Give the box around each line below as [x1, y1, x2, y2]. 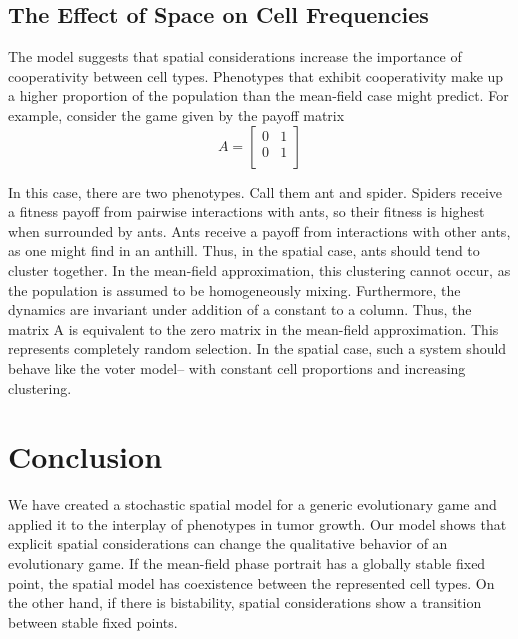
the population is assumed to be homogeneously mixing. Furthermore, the [8, 279, 461, 300]
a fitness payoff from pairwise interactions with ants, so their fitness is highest [8, 201, 485, 222]
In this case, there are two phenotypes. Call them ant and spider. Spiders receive [8, 181, 503, 202]
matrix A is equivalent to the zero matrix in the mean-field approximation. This [8, 318, 499, 339]
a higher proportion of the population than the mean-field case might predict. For [8, 85, 509, 106]
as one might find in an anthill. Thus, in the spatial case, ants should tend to [8, 240, 480, 261]
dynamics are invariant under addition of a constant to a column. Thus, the [8, 299, 472, 320]
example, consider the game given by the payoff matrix [8, 104, 345, 125]
